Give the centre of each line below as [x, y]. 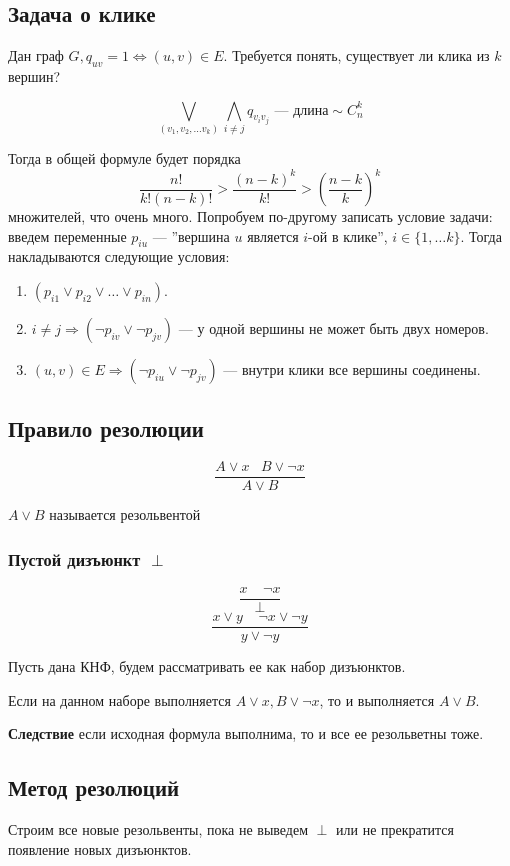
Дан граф [36, 55]
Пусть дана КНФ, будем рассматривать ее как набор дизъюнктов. [207, 666]
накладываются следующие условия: [119, 256]
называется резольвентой [125, 514]
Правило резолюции [106, 428]
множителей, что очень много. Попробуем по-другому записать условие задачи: [250, 216]
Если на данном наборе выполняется [119, 699]
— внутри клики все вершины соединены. [352, 369]
